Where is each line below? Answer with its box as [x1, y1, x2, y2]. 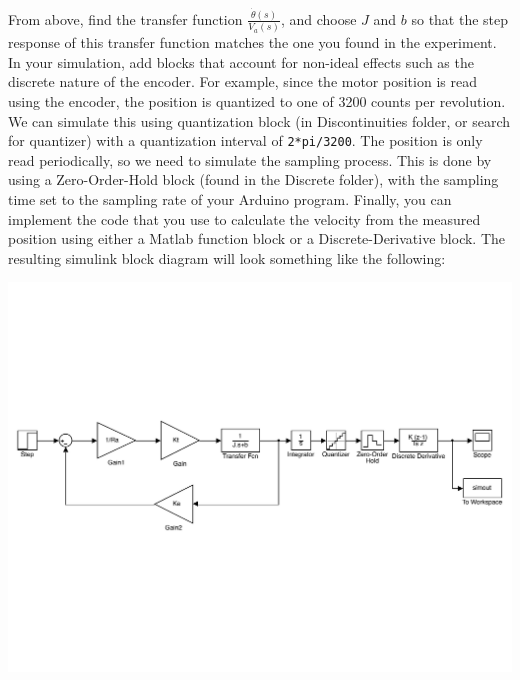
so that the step [411, 8, 509, 29]
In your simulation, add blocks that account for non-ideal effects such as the [8, 51, 474, 72]
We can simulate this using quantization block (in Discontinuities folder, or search [8, 110, 511, 131]
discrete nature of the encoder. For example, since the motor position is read [8, 71, 477, 92]
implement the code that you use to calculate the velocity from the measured [8, 208, 481, 229]
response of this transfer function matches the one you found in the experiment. [8, 32, 497, 53]
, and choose [280, 8, 357, 29]
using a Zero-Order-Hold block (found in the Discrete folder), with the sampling [8, 169, 499, 190]
